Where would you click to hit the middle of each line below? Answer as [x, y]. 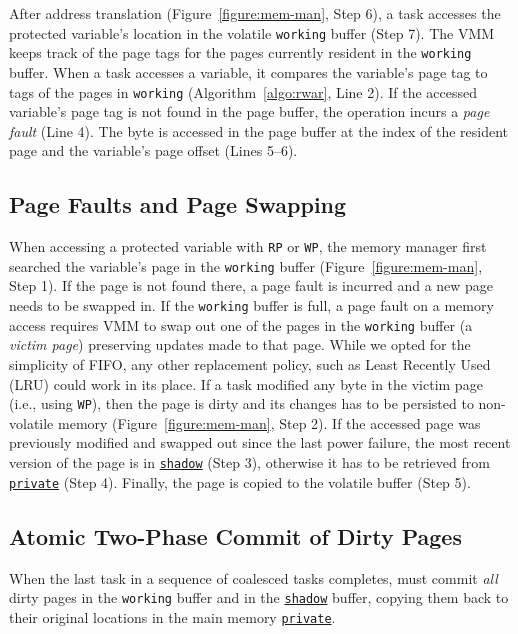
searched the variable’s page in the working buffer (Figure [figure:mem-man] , [246, 265]
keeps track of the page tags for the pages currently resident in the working [240, 52]
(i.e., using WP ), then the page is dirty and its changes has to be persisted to [241, 403]
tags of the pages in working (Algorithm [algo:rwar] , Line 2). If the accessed [243, 91]
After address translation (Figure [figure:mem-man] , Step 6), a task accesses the [255, 13]
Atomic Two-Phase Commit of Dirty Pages [235, 535]
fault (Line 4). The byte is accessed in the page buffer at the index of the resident [259, 130]
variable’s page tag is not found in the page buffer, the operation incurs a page [249, 111]
